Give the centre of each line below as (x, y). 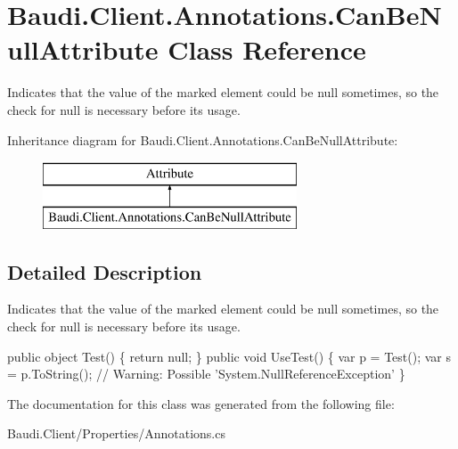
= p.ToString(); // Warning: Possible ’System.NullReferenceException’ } (206, 374)
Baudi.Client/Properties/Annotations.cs (116, 433)
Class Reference (267, 49)
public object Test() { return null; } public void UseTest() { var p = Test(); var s (229, 356)
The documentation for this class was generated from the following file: (201, 403)
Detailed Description (105, 271)
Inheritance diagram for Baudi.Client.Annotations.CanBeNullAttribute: (203, 139)
